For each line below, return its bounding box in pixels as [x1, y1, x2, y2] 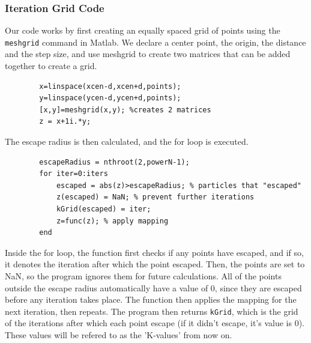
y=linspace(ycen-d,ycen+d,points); [39, 94, 181, 103]
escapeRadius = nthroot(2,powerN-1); [39, 157, 190, 166]
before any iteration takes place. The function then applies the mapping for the [5, 293, 297, 306]
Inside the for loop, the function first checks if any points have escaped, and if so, [5, 246, 304, 258]
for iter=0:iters [39, 169, 108, 178]
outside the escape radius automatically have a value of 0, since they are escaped [5, 281, 302, 294]
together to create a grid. [5, 59, 97, 72]
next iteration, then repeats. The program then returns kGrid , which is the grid [5, 305, 298, 317]
